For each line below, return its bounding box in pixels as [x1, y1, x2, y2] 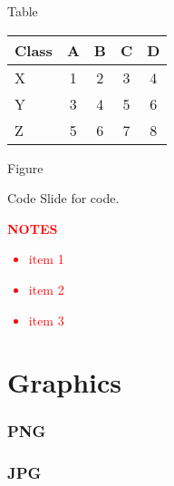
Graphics [7, 364, 121, 401]
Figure [7, 158, 43, 177]
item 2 [28, 279, 64, 298]
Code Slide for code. [7, 189, 120, 208]
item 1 [28, 249, 64, 268]
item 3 [28, 310, 64, 329]
